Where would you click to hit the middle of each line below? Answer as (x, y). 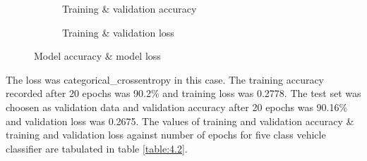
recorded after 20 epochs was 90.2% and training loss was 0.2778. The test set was (183, 93)
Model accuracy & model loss (97, 56)
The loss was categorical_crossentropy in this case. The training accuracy (165, 79)
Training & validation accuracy (130, 8)
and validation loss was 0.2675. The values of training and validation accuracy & (180, 121)
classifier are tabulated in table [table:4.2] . (97, 148)
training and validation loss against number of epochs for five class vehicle (166, 135)
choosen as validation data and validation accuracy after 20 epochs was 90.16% (177, 107)
